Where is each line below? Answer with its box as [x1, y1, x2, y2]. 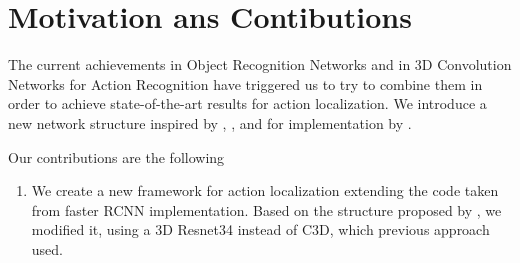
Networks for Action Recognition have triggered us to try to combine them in [8, 73, 483, 94]
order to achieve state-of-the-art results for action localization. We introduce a [8, 93, 487, 114]
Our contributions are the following [8, 146, 225, 167]
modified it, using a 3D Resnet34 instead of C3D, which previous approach [31, 219, 490, 240]
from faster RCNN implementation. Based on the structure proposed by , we [31, 199, 502, 220]
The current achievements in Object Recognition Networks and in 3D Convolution [8, 54, 512, 75]
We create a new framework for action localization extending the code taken [31, 180, 499, 201]
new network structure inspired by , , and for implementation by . [8, 112, 412, 133]
